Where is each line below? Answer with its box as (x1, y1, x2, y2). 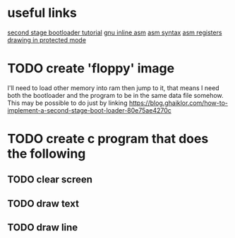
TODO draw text (7, 197, 80, 209)
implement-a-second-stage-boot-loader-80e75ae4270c (7, 106, 171, 114)
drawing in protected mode (7, 35, 87, 44)
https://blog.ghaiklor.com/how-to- (128, 99, 228, 107)
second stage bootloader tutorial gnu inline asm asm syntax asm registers (7, 28, 222, 37)
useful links (7, 5, 78, 21)
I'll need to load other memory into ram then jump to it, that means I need (7, 83, 220, 92)
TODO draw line (7, 222, 78, 234)
